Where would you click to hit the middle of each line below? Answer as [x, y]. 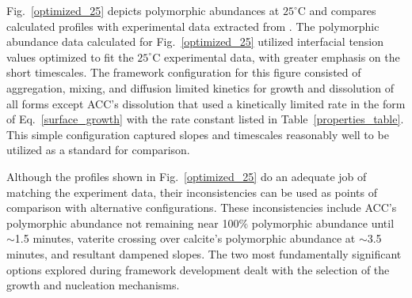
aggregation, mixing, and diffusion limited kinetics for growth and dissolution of [200, 87]
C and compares [337, 10]
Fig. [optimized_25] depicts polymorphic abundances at [143, 10]
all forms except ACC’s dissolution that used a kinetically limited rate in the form [206, 103]
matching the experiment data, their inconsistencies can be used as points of [192, 192]
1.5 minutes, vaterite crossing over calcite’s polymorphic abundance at [185, 238]
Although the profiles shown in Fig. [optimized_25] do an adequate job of [187, 176]
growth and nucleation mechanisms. [93, 285]
